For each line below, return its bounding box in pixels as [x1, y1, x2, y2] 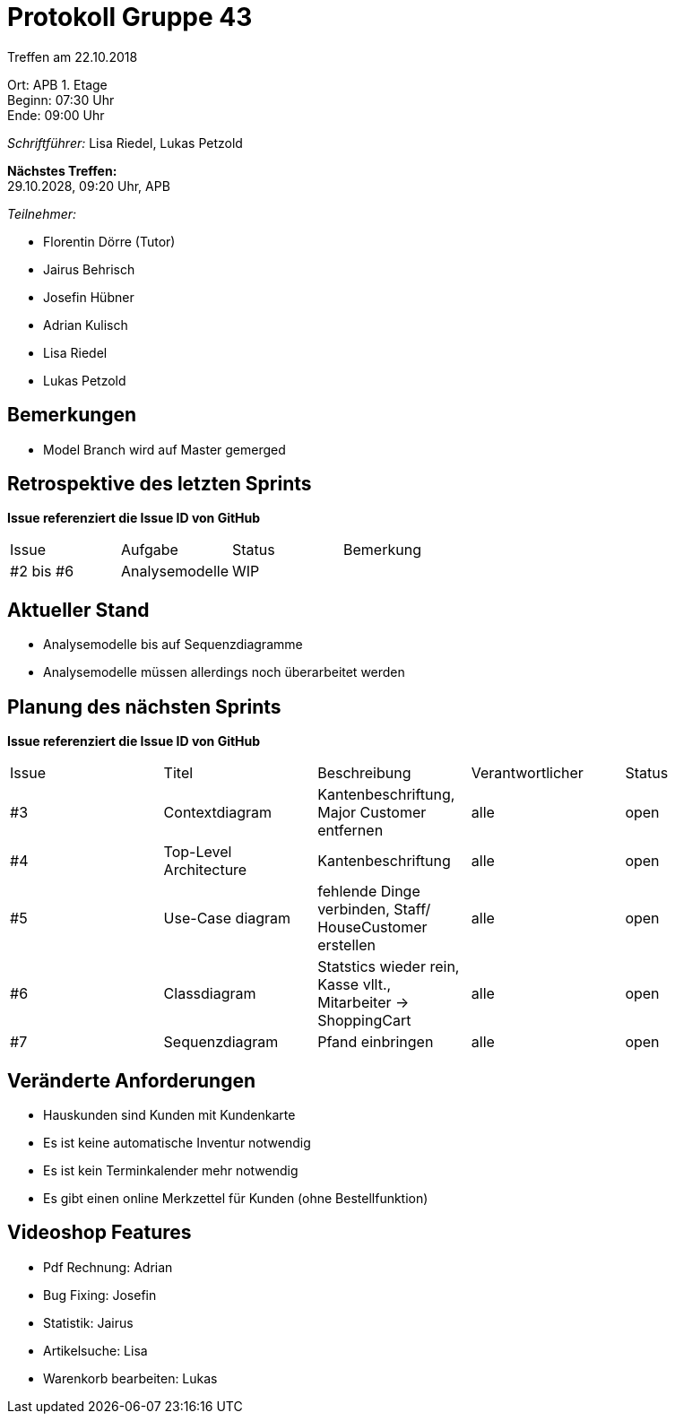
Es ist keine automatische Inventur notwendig [43, 1134, 311, 1150]
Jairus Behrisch [43, 261, 135, 277]
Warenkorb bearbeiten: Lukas [43, 1370, 218, 1386]
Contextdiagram [163, 803, 272, 822]
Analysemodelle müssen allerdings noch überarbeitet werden [43, 664, 405, 680]
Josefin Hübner [43, 289, 134, 305]
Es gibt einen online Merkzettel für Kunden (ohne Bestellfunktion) [43, 1190, 428, 1206]
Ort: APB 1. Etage [7, 76, 108, 92]
